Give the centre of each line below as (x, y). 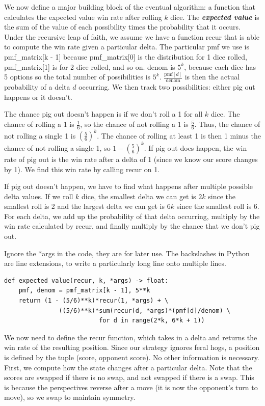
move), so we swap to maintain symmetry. (70, 397)
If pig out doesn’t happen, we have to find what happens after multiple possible (129, 186)
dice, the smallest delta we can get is (139, 196)
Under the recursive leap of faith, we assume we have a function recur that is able (132, 36)
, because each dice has (220, 66)
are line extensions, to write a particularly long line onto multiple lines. (115, 263)
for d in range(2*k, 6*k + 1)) (152, 321)
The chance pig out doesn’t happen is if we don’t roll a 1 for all (103, 114)
